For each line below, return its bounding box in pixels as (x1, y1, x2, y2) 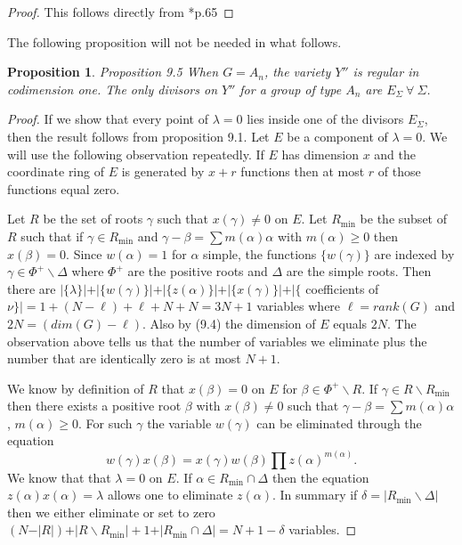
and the (374, 144, 416, 163)
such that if (20, 226, 84, 245)
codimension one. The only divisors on (7, 79, 217, 98)
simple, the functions (203, 244, 317, 263)
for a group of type (239, 79, 342, 98)
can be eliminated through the (256, 413, 422, 432)
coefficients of (305, 279, 379, 297)
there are (7, 279, 56, 297)
